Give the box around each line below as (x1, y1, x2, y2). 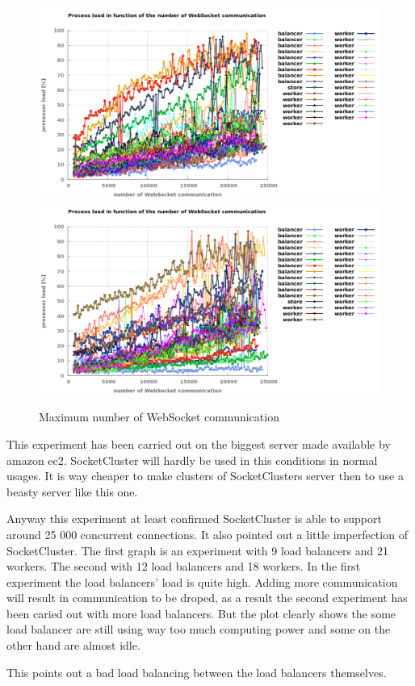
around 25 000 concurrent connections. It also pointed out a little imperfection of (6, 525, 408, 542)
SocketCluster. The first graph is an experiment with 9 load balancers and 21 (6, 542, 389, 558)
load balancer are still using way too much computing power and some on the (6, 621, 391, 638)
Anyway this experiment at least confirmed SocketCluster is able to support (6, 510, 382, 527)
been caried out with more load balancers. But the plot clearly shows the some (6, 604, 396, 621)
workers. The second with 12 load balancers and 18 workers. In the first (6, 558, 361, 575)
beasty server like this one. (6, 483, 138, 500)
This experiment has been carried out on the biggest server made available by (6, 435, 391, 452)
